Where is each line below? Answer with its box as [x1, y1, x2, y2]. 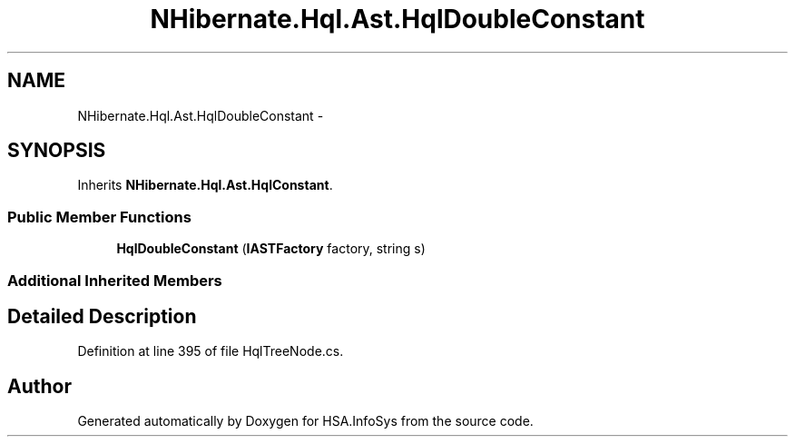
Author [7, 374, 72, 398]
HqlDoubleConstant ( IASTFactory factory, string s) [116, 241, 426, 257]
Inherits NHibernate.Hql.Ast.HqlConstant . [77, 177, 333, 193]
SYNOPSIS [7, 139, 106, 163]
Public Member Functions [7, 207, 191, 226]
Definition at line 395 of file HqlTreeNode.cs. [77, 343, 344, 360]
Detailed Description [7, 304, 197, 328]
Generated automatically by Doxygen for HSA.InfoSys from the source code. [77, 413, 534, 429]
